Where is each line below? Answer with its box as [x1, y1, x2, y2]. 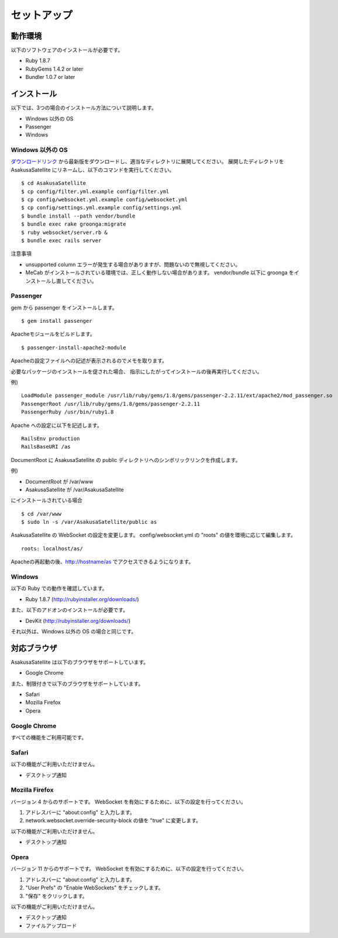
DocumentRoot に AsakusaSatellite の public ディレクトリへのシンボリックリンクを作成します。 [11, 456, 241, 463]
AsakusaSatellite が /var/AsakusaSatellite [25, 486, 124, 493]
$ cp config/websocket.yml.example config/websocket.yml [21, 196, 188, 203]
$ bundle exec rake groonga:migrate [21, 221, 126, 227]
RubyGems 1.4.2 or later [25, 65, 84, 73]
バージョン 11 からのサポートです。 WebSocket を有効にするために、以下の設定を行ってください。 [11, 865, 247, 873]
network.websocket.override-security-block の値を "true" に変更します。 [25, 817, 202, 824]
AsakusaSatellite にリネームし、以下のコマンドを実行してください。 [11, 166, 175, 173]
